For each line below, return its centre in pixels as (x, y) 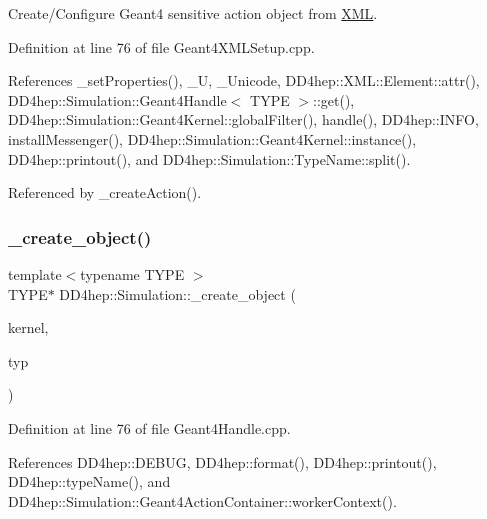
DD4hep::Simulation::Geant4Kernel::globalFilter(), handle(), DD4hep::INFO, (243, 119)
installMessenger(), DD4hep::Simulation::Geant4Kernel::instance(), (212, 138)
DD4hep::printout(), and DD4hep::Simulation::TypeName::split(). (209, 158)
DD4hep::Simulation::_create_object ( (177, 293)
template (35, 273)
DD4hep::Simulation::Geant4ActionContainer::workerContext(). (202, 500)
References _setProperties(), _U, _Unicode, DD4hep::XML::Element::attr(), (244, 80)
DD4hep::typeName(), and (89, 481)
